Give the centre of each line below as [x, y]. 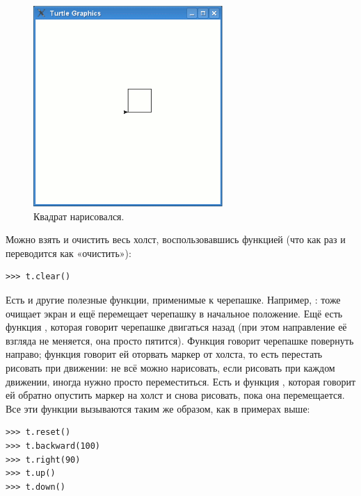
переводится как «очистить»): [69, 253]
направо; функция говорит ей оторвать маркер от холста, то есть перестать [164, 354]
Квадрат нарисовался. [79, 216]
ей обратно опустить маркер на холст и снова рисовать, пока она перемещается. [175, 395]
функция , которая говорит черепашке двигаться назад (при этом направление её [176, 327]
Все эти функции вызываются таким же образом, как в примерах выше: [158, 408]
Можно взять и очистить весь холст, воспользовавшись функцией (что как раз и [176, 239]
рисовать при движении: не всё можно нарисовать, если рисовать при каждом [170, 367]
